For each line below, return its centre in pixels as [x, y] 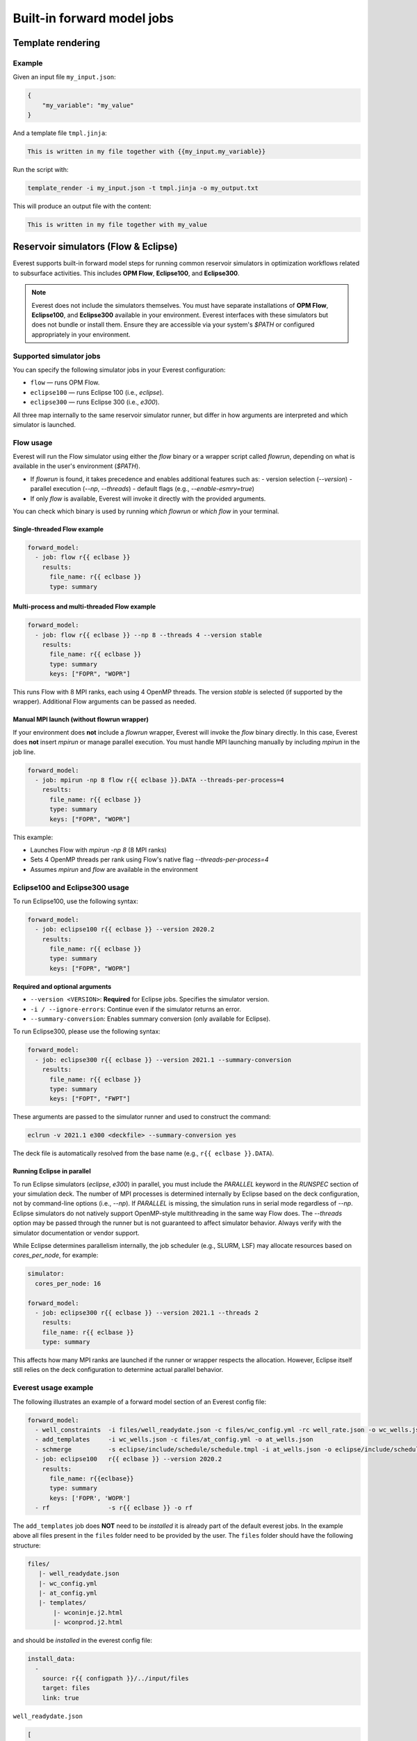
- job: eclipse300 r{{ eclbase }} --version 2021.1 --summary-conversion [163, 1060]
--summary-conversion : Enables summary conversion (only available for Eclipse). [150, 1018]
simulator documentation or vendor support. [76, 1233]
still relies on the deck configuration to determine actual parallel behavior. [118, 1370]
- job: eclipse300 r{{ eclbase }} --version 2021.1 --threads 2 [147, 1312]
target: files [66, 1688]
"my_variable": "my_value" [88, 105]
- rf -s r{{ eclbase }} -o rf [114, 1508]
